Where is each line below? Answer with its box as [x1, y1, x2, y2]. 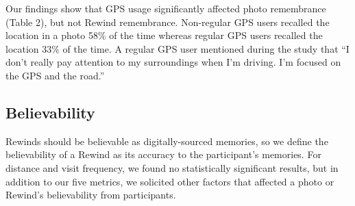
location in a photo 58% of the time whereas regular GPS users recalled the [5, 28, 323, 42]
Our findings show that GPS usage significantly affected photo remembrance [5, 1, 326, 15]
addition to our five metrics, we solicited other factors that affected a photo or [5, 174, 334, 188]
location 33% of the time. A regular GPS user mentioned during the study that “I [5, 41, 350, 55]
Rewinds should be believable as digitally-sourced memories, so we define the [5, 133, 328, 148]
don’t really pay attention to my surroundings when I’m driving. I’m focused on [5, 55, 341, 69]
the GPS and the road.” [5, 68, 105, 82]
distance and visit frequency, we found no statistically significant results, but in [5, 160, 339, 175]
